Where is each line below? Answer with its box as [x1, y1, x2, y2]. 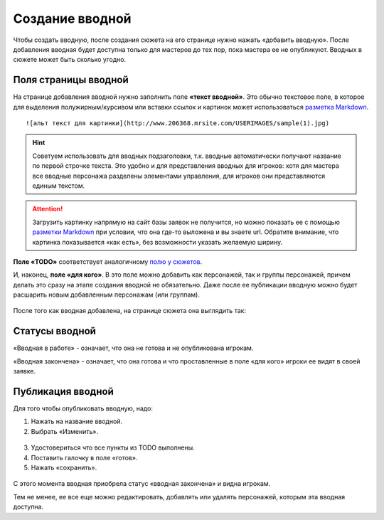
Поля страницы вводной [13, 74, 129, 86]
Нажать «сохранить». [31, 463, 97, 472]
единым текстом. [32, 181, 85, 190]
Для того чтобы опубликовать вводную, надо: [13, 404, 153, 413]
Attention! [32, 205, 63, 213]
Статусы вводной [13, 325, 96, 337]
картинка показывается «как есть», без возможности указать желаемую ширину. [32, 238, 283, 246]
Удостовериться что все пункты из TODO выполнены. [31, 443, 195, 452]
